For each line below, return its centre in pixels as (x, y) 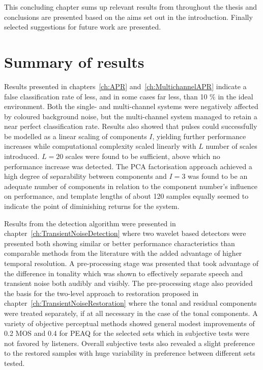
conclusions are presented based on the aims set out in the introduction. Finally (128, 17)
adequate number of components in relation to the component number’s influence (131, 186)
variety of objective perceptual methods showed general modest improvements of (129, 323)
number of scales (231, 146)
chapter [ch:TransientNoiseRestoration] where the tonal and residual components (130, 303)
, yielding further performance (199, 136)
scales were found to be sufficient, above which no (143, 156)
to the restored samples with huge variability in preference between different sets (130, 353)
